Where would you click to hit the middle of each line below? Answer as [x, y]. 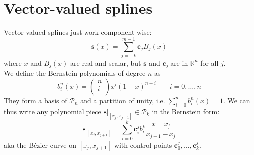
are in [179, 63]
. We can [236, 100]
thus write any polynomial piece [53, 111]
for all [210, 63]
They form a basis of [36, 100]
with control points [143, 144]
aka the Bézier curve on [40, 144]
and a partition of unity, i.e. [123, 100]
